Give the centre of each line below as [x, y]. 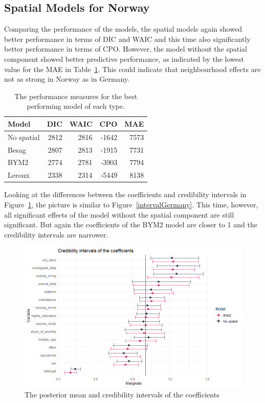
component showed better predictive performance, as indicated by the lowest [124, 58]
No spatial [24, 137]
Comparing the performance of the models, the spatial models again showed [123, 29]
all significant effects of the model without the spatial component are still [119, 214]
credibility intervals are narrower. [56, 234]
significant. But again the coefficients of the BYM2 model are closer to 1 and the [131, 224]
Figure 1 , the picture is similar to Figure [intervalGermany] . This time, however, [131, 205]
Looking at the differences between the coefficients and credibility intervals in [125, 194]
